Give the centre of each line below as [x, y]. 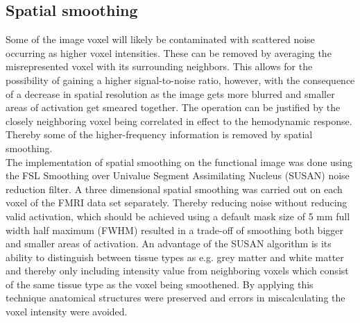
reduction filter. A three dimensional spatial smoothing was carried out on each [174, 189]
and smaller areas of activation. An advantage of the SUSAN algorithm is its [169, 243]
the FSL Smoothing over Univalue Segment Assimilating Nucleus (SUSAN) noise [178, 175]
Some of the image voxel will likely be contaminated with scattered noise [160, 39]
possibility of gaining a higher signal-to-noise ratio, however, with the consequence [180, 80]
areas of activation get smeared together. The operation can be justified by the [173, 107]
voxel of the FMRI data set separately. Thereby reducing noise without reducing [177, 202]
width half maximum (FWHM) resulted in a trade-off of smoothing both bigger [175, 230]
